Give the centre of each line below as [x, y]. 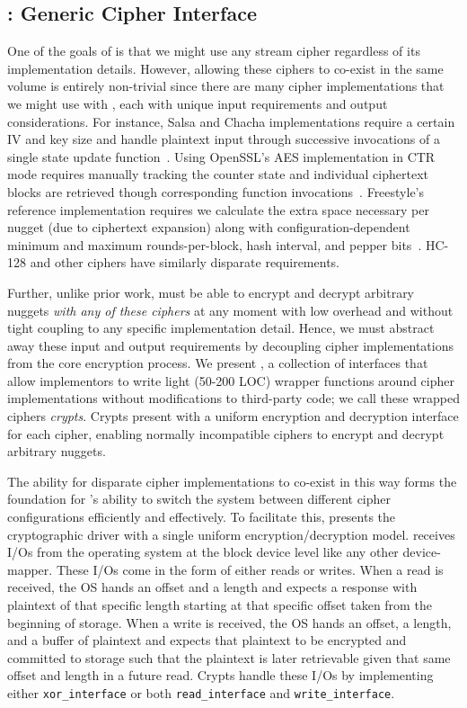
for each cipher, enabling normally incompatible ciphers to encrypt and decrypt [226, 433]
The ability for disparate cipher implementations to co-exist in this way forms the [232, 481]
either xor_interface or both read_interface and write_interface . [201, 692]
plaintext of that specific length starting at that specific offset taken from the [220, 605]
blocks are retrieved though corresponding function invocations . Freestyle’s [216, 191]
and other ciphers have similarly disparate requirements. [185, 262]
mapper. [30, 569]
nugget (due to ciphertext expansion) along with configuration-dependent [209, 227]
